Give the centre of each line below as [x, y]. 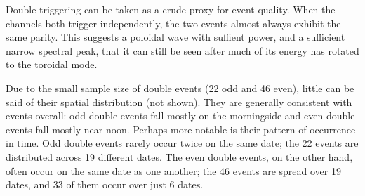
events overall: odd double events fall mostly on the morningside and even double [180, 116]
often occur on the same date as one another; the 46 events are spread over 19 [173, 170]
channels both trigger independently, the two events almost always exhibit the [173, 23]
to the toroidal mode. [52, 64]
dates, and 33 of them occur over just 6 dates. [105, 184]
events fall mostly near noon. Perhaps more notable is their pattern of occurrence [181, 129]
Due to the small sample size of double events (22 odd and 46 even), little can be [180, 87]
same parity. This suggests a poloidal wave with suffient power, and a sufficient [175, 37]
